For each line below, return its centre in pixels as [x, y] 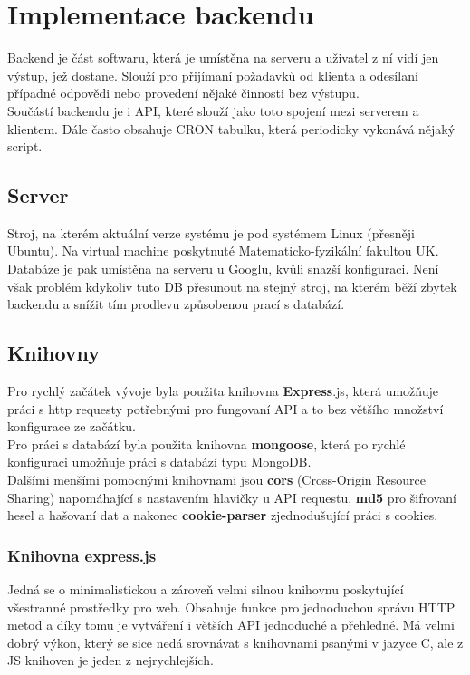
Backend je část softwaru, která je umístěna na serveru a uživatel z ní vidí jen [223, 58]
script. [25, 146]
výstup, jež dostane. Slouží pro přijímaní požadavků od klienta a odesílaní [213, 75]
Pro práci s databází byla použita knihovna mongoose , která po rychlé [206, 444]
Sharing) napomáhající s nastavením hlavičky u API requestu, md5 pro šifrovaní [232, 497]
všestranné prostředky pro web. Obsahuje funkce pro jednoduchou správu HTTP [231, 607]
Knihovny [54, 353]
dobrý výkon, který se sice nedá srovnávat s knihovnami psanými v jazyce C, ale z [235, 642]
